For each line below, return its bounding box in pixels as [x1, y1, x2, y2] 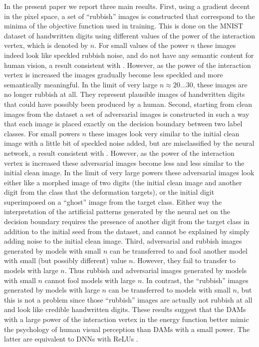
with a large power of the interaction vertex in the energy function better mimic [4, 314, 249, 324]
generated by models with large [4, 285, 100, 295]
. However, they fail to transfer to [133, 255, 236, 266]
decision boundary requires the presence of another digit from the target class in [4, 216, 250, 227]
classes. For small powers [4, 128, 80, 138]
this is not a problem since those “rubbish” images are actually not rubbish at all [4, 294, 253, 305]
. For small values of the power [94, 40, 189, 50]
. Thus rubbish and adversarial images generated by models [64, 265, 247, 276]
